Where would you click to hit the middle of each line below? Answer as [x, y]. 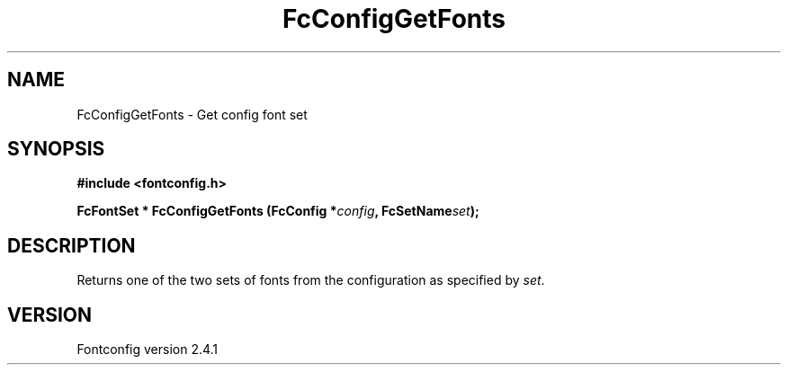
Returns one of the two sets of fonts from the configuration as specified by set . [311, 280]
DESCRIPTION [72, 245]
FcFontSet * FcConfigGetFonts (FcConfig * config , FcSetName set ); [278, 211]
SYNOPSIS [56, 149]
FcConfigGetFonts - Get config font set [192, 114]
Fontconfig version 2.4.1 [148, 350]
